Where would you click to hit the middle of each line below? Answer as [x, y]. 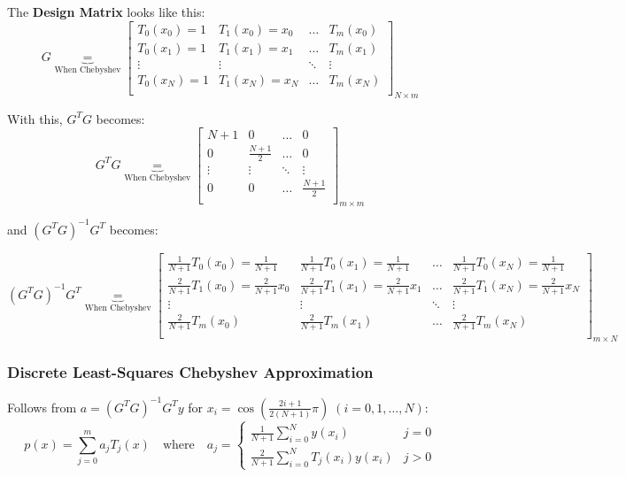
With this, [35, 118]
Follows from [42, 407]
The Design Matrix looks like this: [106, 12]
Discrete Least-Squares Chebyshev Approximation [190, 371]
